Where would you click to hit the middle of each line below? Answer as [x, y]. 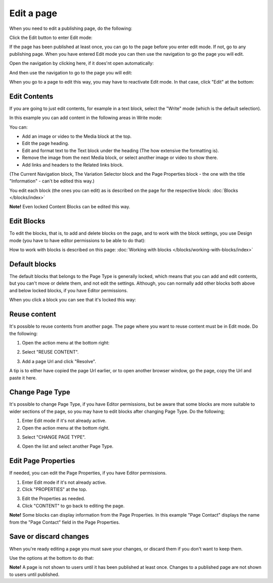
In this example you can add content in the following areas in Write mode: [86, 118]
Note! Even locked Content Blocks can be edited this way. [70, 207]
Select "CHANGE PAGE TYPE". [54, 437]
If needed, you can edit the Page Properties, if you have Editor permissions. [88, 473]
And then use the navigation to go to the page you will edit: [71, 72]
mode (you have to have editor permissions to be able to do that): [78, 240]
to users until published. [34, 574]
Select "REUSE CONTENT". [50, 352]
